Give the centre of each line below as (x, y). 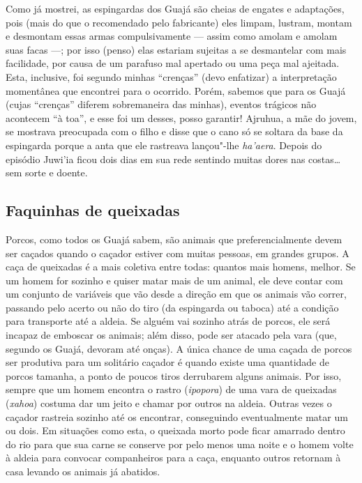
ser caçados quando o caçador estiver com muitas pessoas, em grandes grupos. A (178, 253)
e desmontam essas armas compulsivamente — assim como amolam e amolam (172, 36)
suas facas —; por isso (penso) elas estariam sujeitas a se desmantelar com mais (176, 49)
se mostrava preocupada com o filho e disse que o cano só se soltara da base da (174, 131)
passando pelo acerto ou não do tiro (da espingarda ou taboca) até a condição (172, 307)
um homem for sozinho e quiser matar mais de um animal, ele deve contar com (174, 280)
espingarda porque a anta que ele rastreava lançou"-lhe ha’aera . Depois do (164, 145)
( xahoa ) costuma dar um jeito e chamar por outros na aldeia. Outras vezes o (169, 403)
